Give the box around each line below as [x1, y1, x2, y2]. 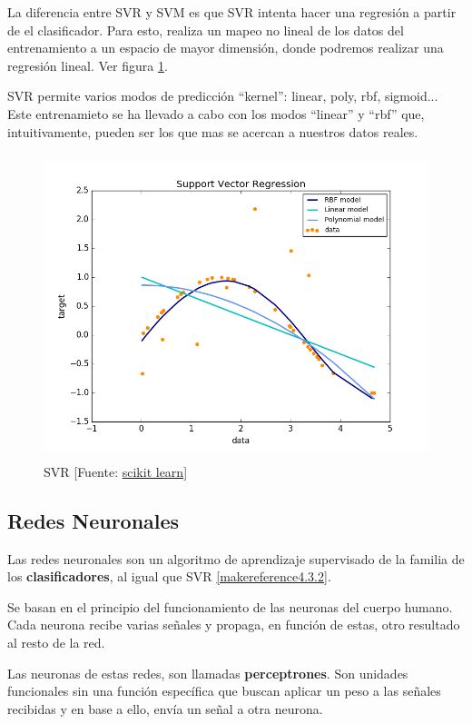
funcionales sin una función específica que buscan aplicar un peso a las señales [7, 681, 441, 700]
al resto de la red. [7, 632, 105, 651]
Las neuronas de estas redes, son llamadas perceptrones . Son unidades [7, 663, 408, 682]
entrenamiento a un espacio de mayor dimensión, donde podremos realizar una [7, 38, 444, 57]
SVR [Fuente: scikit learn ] [44, 461, 188, 481]
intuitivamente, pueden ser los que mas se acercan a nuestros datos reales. [7, 122, 418, 141]
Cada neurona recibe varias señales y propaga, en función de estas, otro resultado [7, 615, 460, 634]
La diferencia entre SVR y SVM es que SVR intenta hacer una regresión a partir [7, 3, 457, 21]
